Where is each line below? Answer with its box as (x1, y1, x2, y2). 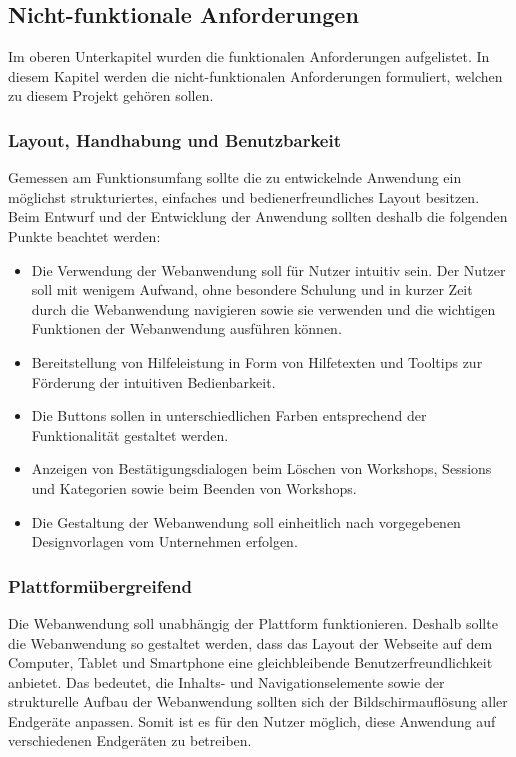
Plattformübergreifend (8, 573, 192, 598)
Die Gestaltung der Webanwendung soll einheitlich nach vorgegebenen (31, 511, 461, 532)
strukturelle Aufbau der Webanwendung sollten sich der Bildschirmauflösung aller (8, 691, 508, 712)
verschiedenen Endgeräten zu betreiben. (8, 730, 252, 751)
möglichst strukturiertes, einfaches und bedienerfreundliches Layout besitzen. (8, 186, 480, 207)
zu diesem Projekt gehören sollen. (8, 85, 214, 106)
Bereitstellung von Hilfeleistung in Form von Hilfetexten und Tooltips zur (31, 351, 483, 372)
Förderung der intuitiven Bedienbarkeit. (31, 371, 276, 392)
